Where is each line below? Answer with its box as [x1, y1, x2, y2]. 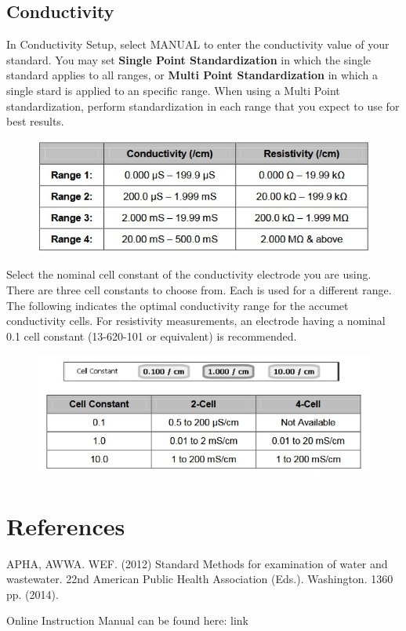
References [6, 509, 125, 542]
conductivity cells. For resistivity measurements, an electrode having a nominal [6, 312, 386, 329]
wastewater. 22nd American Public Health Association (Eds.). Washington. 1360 [6, 571, 393, 587]
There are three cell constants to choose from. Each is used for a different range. [6, 282, 392, 298]
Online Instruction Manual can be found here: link [6, 612, 248, 629]
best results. [6, 113, 64, 129]
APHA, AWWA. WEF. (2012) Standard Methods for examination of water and [6, 555, 388, 571]
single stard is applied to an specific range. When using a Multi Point [6, 82, 340, 98]
